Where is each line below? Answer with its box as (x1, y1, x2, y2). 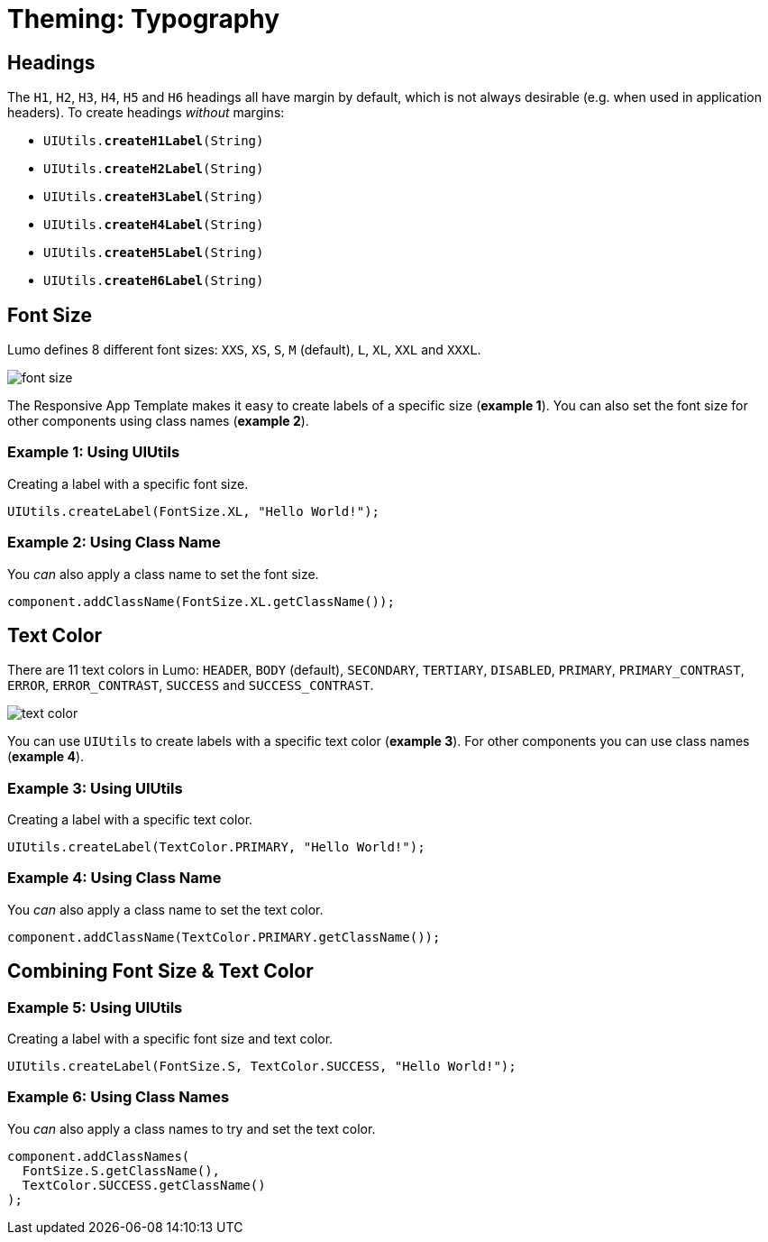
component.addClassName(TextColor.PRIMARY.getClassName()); (7, 929, 441, 944)
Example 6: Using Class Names (7, 1088, 230, 1107)
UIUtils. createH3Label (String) (43, 189, 264, 205)
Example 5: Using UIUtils (7, 998, 183, 1017)
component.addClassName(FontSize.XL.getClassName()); (7, 593, 395, 609)
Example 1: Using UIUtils (7, 443, 180, 462)
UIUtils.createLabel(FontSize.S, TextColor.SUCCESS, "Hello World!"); (7, 1059, 517, 1074)
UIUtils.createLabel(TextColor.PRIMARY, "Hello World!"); (7, 840, 425, 855)
